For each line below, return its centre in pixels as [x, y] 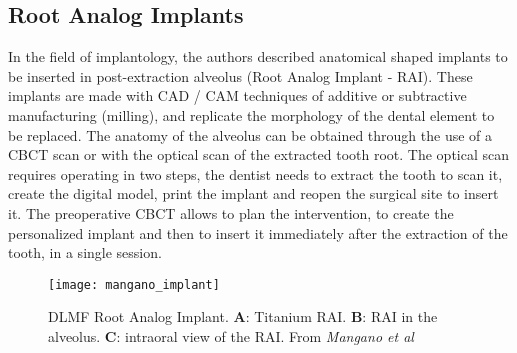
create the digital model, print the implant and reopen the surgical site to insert [253, 193]
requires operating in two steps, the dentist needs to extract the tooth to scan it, [255, 173]
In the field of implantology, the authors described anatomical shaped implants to [258, 56]
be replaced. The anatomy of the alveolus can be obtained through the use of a [250, 134]
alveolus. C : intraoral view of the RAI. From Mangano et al [231, 335]
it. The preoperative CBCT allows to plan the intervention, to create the [231, 212]
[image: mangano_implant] [134, 284]
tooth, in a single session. [85, 252]
